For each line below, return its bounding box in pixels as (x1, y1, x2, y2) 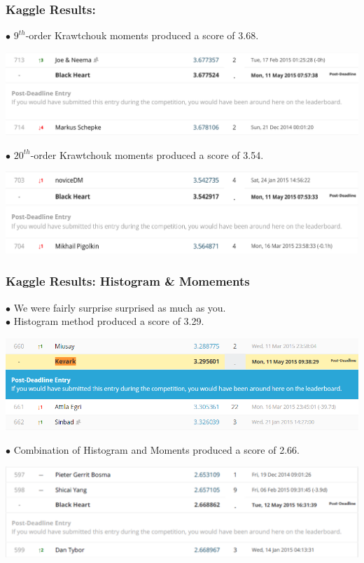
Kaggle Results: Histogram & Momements (6, 272, 250, 290)
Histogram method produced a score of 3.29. (13, 314, 204, 328)
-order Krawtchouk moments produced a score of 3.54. (30, 147, 264, 162)
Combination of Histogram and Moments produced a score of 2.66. (13, 442, 300, 457)
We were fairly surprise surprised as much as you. (13, 300, 226, 314)
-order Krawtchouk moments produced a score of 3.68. (25, 28, 259, 43)
